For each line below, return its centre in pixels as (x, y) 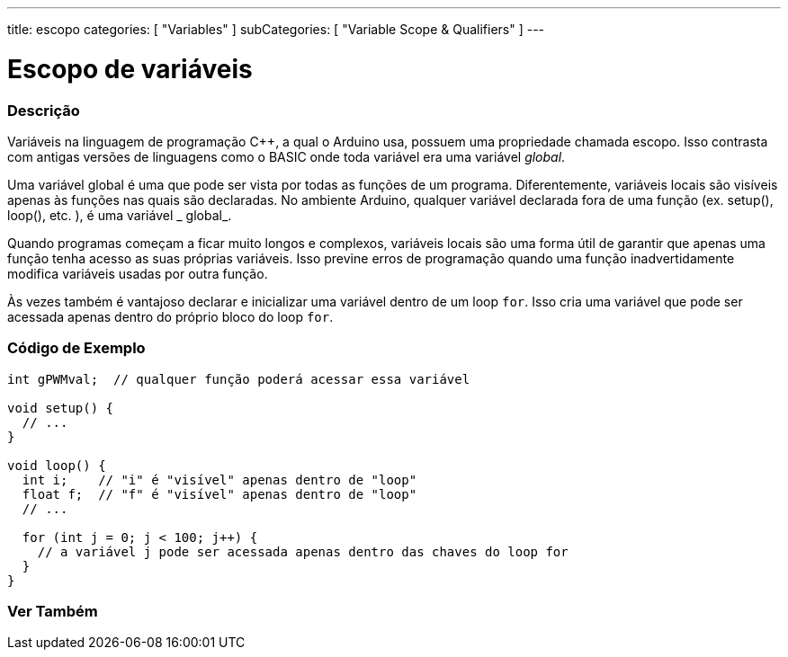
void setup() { (61, 408)
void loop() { (57, 465)
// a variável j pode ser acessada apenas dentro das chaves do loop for (303, 551)
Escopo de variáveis (130, 69)
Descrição (44, 110)
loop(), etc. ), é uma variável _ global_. (120, 215)
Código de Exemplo (76, 348)
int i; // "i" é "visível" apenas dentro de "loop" (219, 479)
